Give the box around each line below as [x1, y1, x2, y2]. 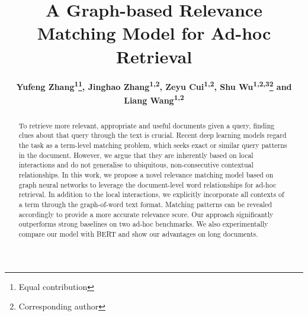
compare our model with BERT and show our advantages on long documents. [18, 229, 258, 239]
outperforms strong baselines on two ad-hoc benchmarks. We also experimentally [18, 219, 268, 229]
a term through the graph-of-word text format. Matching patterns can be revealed [18, 199, 272, 209]
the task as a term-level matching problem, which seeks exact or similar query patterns [18, 140, 287, 150]
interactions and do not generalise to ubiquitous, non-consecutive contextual [18, 160, 254, 170]
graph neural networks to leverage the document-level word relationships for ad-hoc [18, 179, 277, 189]
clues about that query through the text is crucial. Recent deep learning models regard [18, 130, 287, 140]
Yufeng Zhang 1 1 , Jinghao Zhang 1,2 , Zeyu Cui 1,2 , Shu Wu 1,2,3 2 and [16, 79, 292, 93]
